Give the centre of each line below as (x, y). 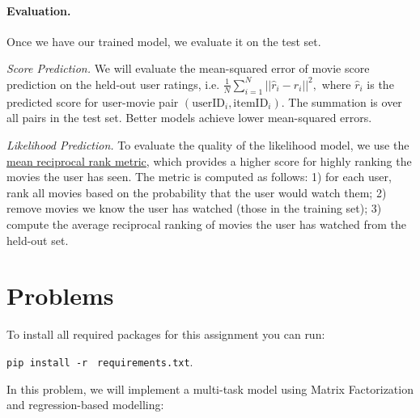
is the (380, 84)
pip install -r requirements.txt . (100, 361)
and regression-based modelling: (85, 405)
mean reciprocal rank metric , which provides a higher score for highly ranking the (209, 160)
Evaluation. (39, 10)
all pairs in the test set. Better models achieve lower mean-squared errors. (189, 118)
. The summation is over (342, 101)
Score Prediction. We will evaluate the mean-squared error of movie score (188, 68)
